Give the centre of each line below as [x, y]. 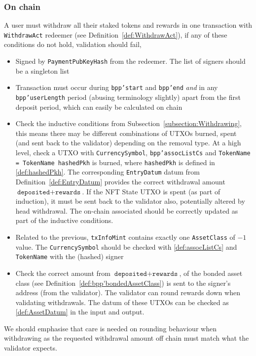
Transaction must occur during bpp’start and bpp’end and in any [117, 87]
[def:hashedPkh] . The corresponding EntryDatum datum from [108, 172]
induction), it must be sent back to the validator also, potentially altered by [130, 201]
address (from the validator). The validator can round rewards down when [128, 292]
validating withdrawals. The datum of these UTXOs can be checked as [122, 302]
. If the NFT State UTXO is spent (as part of [151, 191]
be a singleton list [42, 70]
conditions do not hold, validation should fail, [73, 44]
